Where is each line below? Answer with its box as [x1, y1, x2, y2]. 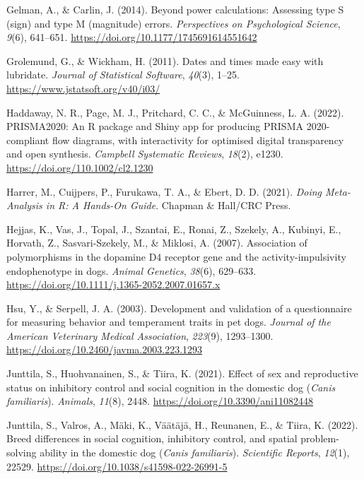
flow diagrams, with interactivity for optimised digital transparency [52, 132, 344, 147]
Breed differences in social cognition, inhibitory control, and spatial [6, 431, 298, 446]
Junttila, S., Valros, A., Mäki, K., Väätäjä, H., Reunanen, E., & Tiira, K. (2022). [6, 417, 358, 432]
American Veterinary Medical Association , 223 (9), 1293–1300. [6, 328, 274, 343]
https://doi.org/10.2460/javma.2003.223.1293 [6, 342, 203, 357]
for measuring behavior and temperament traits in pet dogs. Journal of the [6, 314, 331, 329]
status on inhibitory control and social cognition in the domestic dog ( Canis [6, 379, 336, 394]
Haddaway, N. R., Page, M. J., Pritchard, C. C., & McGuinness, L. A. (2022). [6, 105, 344, 119]
